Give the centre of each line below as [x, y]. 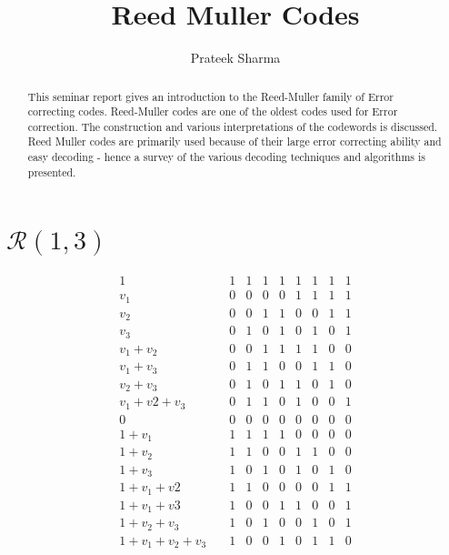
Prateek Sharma [235, 58]
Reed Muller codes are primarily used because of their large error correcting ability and [234, 141]
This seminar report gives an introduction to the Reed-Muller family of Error [210, 96]
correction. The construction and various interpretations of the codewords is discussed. [233, 126]
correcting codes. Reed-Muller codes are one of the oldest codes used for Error [213, 111]
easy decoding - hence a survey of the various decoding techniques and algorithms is [226, 157]
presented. [52, 172]
